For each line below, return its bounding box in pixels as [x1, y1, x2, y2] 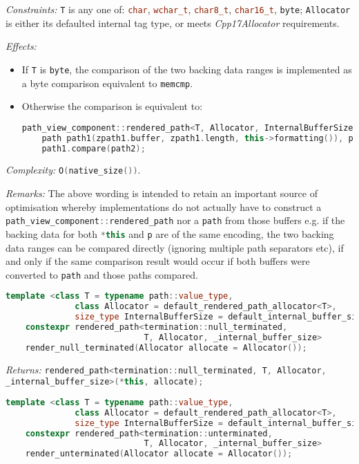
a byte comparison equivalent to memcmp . [21, 75, 193, 90]
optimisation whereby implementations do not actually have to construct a [6, 199, 322, 214]
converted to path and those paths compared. [6, 267, 198, 281]
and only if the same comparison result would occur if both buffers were [6, 254, 310, 268]
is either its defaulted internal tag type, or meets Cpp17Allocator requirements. [6, 15, 340, 30]
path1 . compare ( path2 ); [41, 143, 146, 154]
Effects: [6, 39, 37, 53]
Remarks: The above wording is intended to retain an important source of [6, 186, 318, 201]
